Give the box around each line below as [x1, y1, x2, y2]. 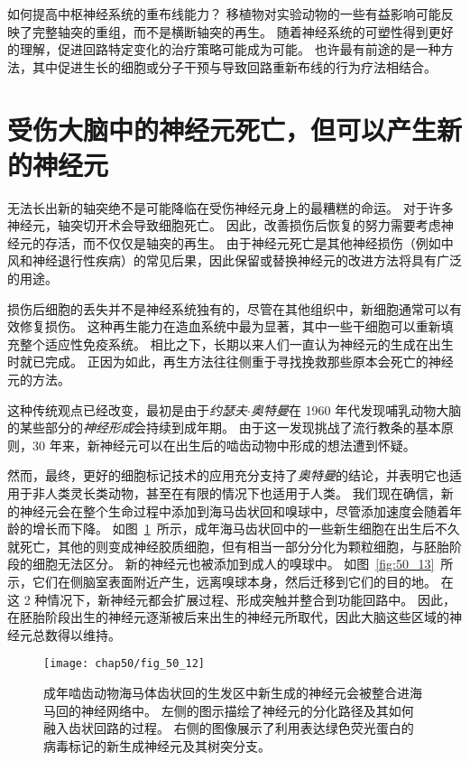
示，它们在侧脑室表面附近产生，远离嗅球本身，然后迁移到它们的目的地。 [7, 571, 437, 590]
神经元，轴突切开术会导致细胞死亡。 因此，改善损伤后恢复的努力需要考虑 [7, 216, 441, 235]
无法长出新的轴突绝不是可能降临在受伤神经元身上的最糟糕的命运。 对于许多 [7, 198, 454, 217]
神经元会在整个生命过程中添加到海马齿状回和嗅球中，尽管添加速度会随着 [19, 501, 449, 520]
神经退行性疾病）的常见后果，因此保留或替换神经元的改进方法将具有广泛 [32, 251, 462, 270]
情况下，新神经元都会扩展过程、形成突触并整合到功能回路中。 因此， [47, 589, 456, 608]
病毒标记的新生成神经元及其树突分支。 [43, 736, 271, 755]
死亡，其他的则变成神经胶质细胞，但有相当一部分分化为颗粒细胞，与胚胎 [19, 536, 449, 555]
